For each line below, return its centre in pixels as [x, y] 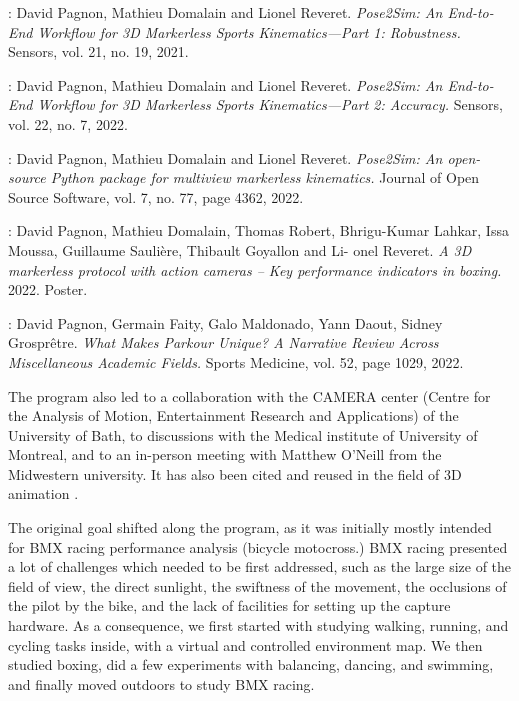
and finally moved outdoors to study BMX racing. [161, 683]
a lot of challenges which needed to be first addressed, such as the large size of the [260, 566]
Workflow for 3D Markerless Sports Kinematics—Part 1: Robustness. [249, 31]
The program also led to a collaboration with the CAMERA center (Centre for [249, 395]
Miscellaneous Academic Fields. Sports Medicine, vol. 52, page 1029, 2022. [236, 361]
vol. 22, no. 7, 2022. [68, 123]
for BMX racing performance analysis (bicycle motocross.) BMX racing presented [258, 546]
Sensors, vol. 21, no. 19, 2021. [98, 51]
